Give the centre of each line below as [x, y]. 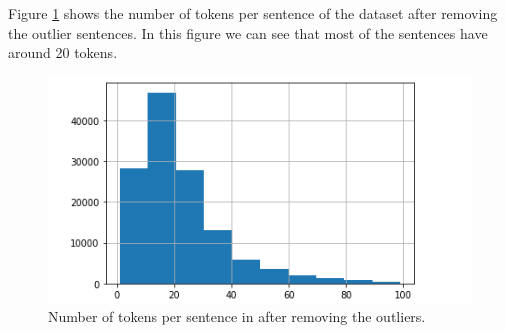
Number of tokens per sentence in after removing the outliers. [237, 316]
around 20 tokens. [63, 52]
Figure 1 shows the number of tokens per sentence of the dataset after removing [253, 13]
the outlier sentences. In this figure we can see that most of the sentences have [248, 32]
